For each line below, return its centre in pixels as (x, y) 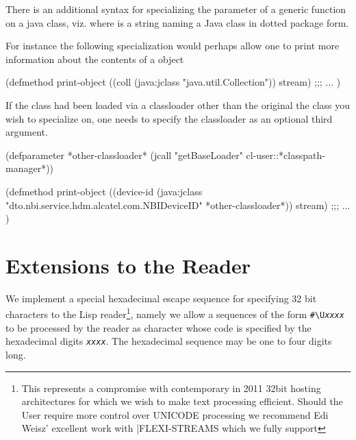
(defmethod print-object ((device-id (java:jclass (104, 191)
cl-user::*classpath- (285, 155)
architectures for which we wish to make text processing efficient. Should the (182, 401)
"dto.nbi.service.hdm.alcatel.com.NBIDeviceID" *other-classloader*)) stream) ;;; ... (178, 205)
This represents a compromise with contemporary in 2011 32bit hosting (171, 388)
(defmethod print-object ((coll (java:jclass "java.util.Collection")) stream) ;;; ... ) (173, 82)
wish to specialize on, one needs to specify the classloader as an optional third (169, 118)
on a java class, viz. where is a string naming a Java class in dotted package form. (177, 22)
